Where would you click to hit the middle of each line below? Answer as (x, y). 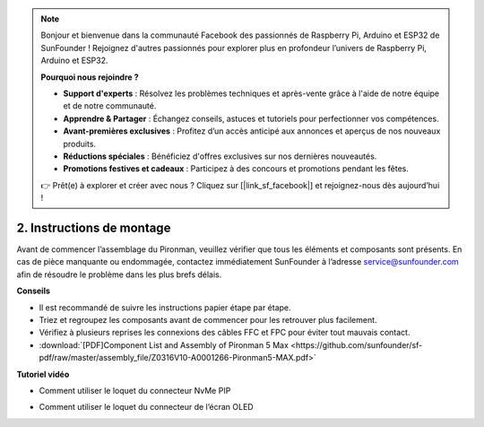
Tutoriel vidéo (43, 374)
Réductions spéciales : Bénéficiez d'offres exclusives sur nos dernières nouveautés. (220, 156)
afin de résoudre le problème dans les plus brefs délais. (119, 274)
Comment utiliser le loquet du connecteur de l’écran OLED (147, 407)
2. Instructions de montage (94, 227)
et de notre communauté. (110, 106)
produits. (80, 144)
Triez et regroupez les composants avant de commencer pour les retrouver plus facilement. (208, 319)
